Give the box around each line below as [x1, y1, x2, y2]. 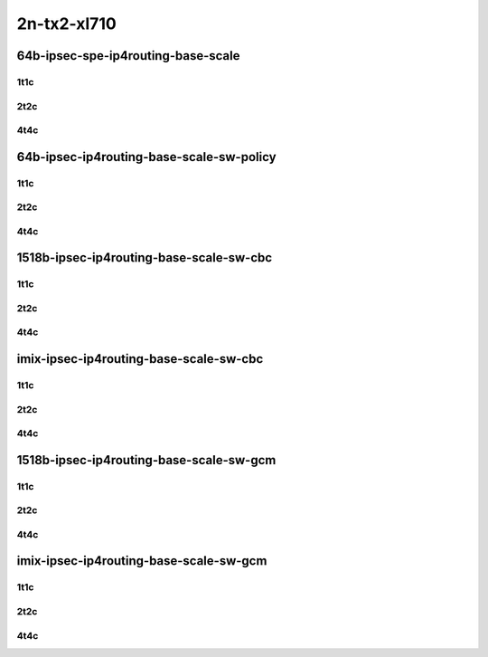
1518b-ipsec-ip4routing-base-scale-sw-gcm [16, 452, 277, 468]
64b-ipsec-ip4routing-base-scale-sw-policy [16, 149, 277, 165]
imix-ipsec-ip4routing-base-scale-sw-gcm [16, 553, 267, 569]
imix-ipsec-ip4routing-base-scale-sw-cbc [16, 351, 264, 367]
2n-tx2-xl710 [16, 14, 117, 33]
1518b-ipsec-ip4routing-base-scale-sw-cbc [16, 250, 273, 266]
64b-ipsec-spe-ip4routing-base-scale [16, 48, 240, 63]
